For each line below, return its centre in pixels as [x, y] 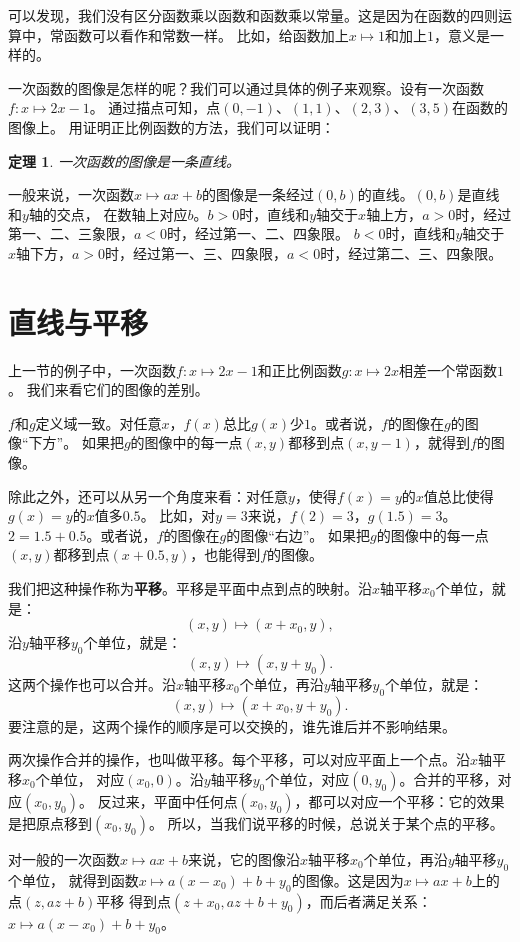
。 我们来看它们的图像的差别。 [108, 389]
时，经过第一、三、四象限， [196, 252]
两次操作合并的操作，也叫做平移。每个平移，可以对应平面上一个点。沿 [239, 759]
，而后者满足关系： [368, 900]
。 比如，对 [178, 515]
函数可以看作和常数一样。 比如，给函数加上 [206, 34]
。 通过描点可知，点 [155, 107]
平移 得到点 [133, 900]
